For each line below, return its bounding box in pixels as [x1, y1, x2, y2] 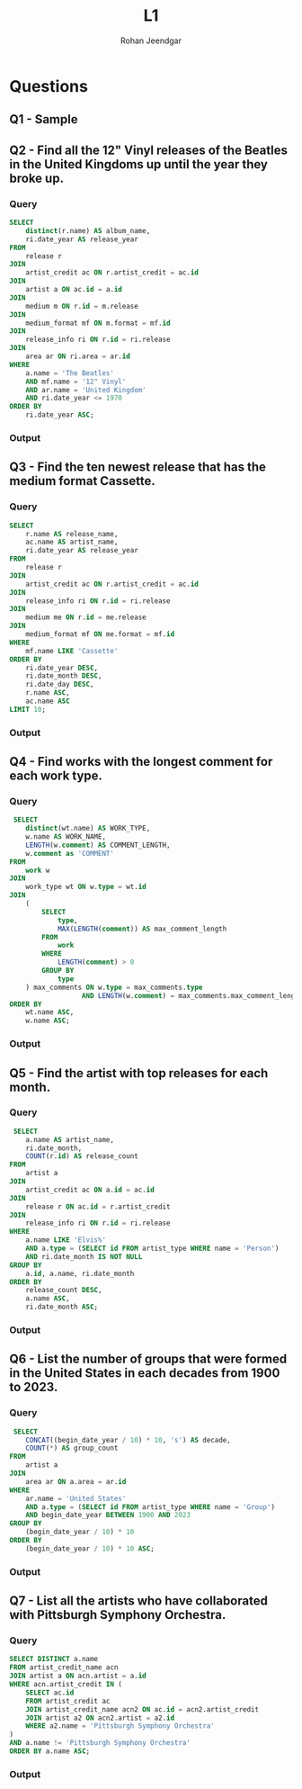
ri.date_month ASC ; [25, 1302, 99, 1312]
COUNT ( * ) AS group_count [25, 1443, 119, 1453]
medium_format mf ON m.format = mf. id [25, 319, 171, 328]
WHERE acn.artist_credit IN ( [9, 1680, 123, 1689]
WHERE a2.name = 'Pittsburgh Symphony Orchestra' [25, 1722, 216, 1731]
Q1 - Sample [9, 112, 78, 127]
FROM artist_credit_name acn [9, 1663, 119, 1672]
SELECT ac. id [25, 1688, 75, 1697]
